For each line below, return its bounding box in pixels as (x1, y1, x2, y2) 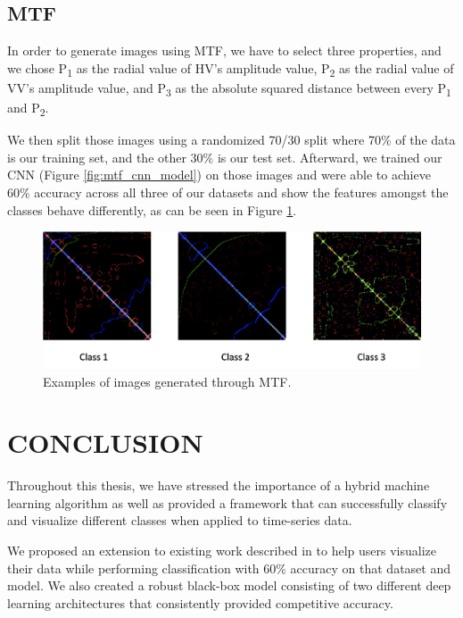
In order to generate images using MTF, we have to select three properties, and (7, 41, 442, 60)
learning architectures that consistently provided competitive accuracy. (7, 593, 393, 612)
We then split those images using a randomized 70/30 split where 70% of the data (7, 130, 456, 149)
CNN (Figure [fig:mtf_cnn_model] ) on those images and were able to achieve (7, 165, 431, 184)
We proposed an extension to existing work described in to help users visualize (7, 541, 436, 559)
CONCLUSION (7, 424, 203, 461)
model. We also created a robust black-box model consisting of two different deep (7, 576, 451, 595)
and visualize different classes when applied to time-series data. (7, 511, 352, 530)
